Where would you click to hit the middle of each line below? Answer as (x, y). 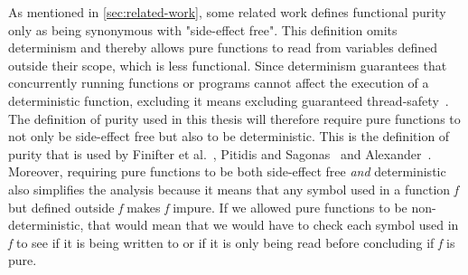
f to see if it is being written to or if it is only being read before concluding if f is (232, 242)
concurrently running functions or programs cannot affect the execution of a (219, 83)
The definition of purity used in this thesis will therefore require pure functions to (234, 118)
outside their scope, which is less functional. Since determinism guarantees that (228, 65)
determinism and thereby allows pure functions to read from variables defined (223, 47)
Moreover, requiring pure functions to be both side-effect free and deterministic (227, 171)
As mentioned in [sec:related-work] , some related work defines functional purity (227, 12)
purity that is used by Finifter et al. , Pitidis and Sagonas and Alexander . (220, 153)
